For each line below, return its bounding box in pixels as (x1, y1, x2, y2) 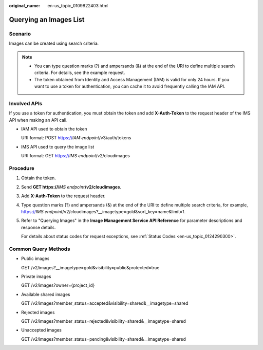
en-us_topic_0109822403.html (47, 3, 109, 8)
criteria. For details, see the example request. (34, 70, 125, 75)
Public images (21, 256, 50, 261)
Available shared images (21, 291, 70, 297)
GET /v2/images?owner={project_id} (21, 282, 95, 288)
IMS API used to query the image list (21, 144, 94, 149)
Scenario (9, 30, 31, 37)
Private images (21, 274, 51, 279)
